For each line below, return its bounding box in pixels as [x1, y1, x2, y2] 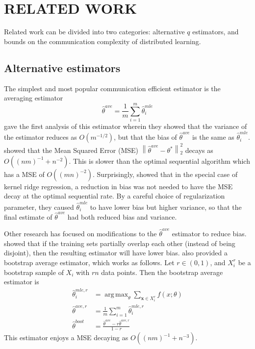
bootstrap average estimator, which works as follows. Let [4, 257, 175, 267]
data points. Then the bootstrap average [101, 267, 223, 277]
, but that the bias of [114, 132, 177, 142]
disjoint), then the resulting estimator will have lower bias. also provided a [4, 248, 228, 258]
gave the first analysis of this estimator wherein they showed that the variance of [4, 121, 247, 131]
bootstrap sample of [4, 267, 64, 277]
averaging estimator [4, 93, 63, 103]
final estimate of [4, 211, 52, 222]
